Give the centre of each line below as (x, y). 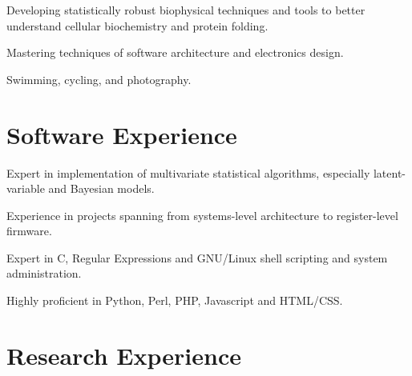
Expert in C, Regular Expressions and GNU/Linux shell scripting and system (197, 257)
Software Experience (122, 134)
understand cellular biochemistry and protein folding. (137, 25)
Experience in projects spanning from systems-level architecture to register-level (202, 215)
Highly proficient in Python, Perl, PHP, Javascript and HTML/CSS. (175, 300)
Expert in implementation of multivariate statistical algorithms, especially (188, 172)
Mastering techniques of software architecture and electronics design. (175, 52)
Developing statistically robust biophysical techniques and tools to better (186, 10)
